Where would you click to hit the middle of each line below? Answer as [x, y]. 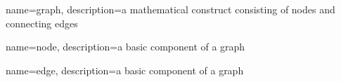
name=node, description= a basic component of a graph [126, 47]
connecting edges [42, 23]
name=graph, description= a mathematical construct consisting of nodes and [170, 9]
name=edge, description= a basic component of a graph [125, 70]
